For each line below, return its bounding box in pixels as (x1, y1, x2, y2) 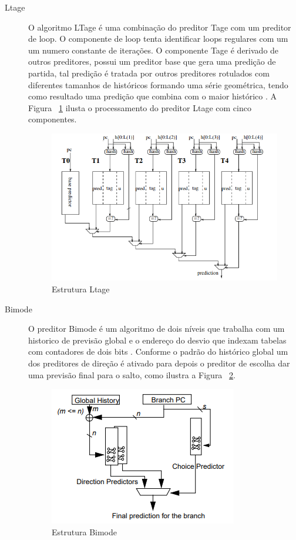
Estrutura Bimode (52, 525, 117, 538)
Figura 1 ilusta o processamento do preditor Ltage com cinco (28, 101, 251, 114)
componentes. (28, 113, 77, 125)
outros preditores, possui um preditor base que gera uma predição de (28, 55, 276, 68)
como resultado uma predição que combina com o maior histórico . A (28, 90, 277, 102)
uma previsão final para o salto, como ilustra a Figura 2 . (28, 368, 236, 381)
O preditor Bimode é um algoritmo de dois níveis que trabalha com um (28, 322, 285, 335)
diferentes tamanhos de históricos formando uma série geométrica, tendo (28, 78, 288, 91)
